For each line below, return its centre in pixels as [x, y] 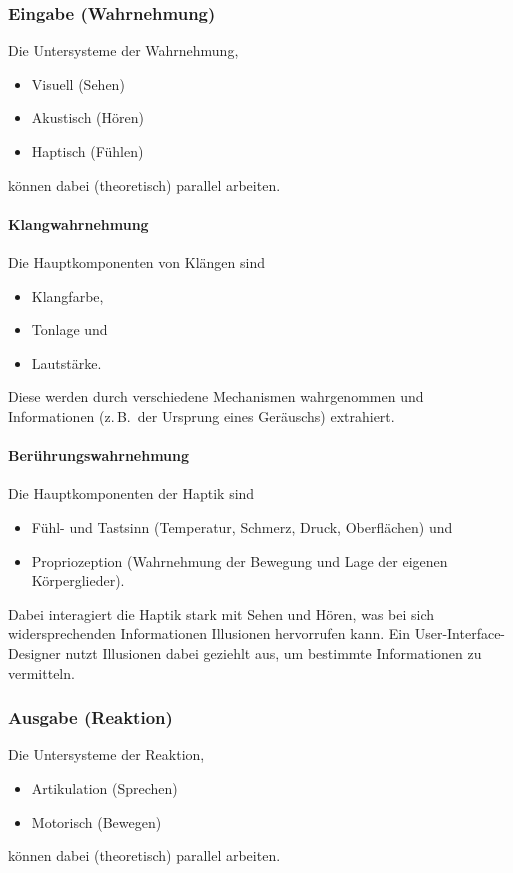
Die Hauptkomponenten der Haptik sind [131, 493]
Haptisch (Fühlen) [87, 151]
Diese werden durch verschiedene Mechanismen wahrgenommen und [216, 396]
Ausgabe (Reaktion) [90, 717]
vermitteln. [41, 672]
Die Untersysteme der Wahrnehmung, [123, 50]
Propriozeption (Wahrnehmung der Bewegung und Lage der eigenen [239, 560]
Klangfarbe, [67, 295]
